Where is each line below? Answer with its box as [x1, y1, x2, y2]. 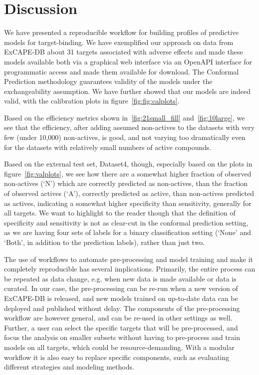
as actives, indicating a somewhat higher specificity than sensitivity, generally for [4, 197, 252, 208]
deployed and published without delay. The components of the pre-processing [4, 302, 240, 313]
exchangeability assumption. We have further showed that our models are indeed [4, 85, 251, 96]
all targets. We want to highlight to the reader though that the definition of [4, 207, 236, 218]
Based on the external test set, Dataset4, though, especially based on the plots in [4, 158, 253, 169]
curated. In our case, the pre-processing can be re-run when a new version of [4, 283, 238, 293]
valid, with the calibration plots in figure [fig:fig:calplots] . [4, 95, 180, 106]
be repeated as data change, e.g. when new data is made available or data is [4, 273, 237, 283]
